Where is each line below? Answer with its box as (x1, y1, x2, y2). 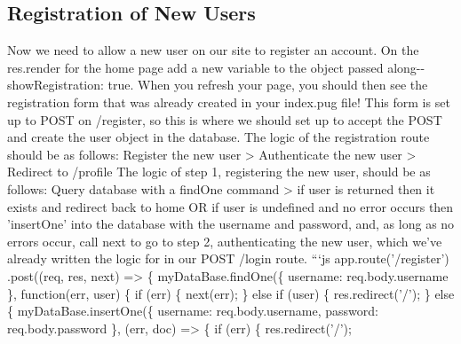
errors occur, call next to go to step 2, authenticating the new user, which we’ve (7, 231, 442, 250)
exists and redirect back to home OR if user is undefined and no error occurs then (7, 197, 454, 215)
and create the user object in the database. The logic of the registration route (7, 128, 430, 146)
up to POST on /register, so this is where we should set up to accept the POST (7, 110, 442, 129)
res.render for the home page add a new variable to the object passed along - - (7, 58, 425, 76)
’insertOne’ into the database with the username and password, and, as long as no (7, 215, 455, 233)
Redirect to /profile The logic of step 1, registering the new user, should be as (7, 162, 431, 181)
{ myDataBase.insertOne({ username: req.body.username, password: (7, 301, 378, 320)
